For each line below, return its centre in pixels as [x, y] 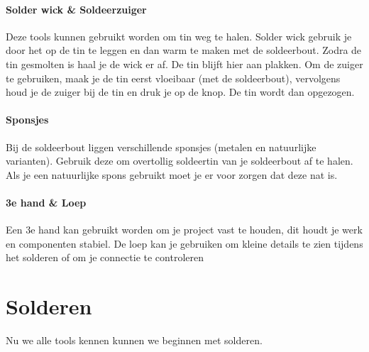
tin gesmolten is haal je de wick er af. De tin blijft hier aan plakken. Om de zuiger [184, 64]
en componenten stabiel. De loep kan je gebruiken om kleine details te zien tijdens [184, 243]
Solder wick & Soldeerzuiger [76, 9]
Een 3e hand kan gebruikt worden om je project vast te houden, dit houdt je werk [184, 230]
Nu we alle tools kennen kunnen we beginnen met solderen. [134, 340]
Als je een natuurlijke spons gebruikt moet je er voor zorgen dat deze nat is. [172, 174]
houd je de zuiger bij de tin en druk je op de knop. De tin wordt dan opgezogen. [180, 92]
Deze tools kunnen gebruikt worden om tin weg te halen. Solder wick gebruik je [179, 36]
